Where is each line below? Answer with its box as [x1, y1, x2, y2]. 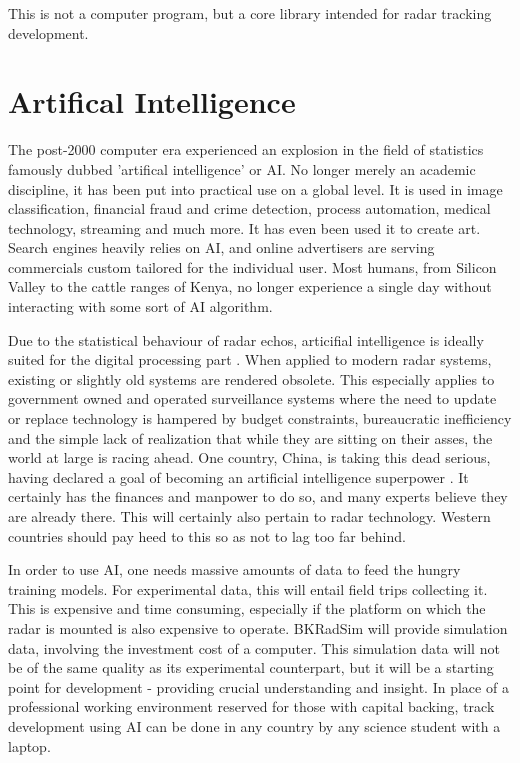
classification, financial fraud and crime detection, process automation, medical [8, 198, 491, 219]
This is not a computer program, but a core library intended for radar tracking [8, 3, 492, 23]
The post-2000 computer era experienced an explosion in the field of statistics [8, 139, 484, 160]
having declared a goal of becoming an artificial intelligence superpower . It [8, 466, 469, 487]
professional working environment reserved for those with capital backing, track [8, 696, 495, 717]
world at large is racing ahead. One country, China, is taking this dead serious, [8, 447, 491, 468]
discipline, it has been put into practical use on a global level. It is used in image [8, 178, 503, 199]
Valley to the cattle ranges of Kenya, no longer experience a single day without [8, 276, 492, 297]
